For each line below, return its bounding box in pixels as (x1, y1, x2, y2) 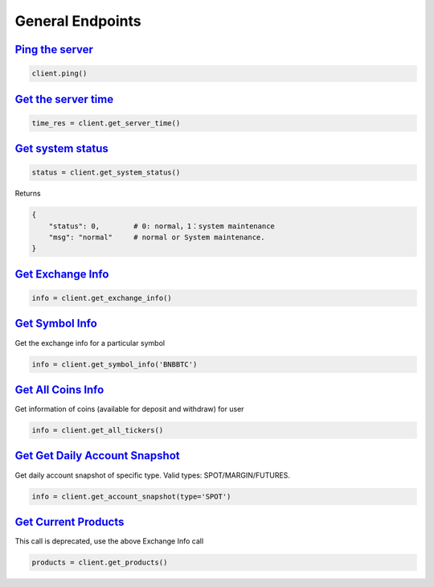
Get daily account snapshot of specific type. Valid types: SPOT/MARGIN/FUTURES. (14, 470, 291, 480)
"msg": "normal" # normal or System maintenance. (48, 233, 265, 242)
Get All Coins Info (14, 383, 104, 396)
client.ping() (31, 69, 88, 78)
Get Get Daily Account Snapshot (14, 449, 180, 462)
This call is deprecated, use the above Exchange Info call (14, 536, 204, 546)
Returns (14, 189, 41, 199)
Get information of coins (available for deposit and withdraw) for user (14, 404, 244, 414)
